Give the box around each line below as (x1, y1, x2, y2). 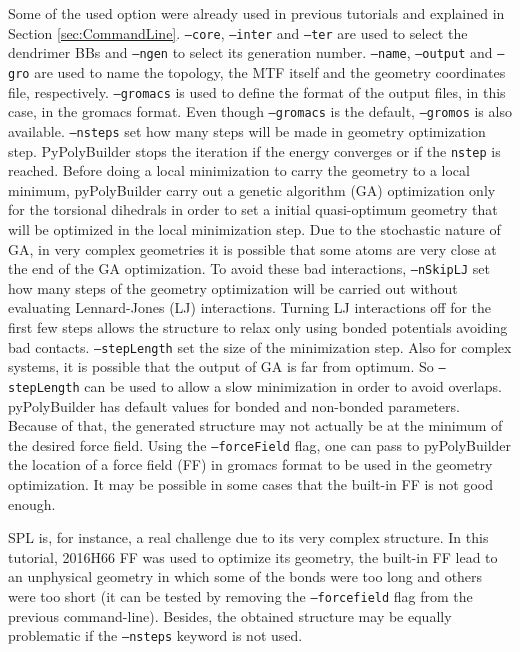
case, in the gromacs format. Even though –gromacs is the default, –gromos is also (8, 101, 512, 122)
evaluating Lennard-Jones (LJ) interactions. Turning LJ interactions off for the (8, 297, 492, 318)
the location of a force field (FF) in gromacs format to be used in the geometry (8, 454, 493, 475)
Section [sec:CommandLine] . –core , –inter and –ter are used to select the (8, 22, 468, 43)
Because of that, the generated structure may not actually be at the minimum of (8, 415, 503, 436)
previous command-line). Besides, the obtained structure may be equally (8, 605, 452, 626)
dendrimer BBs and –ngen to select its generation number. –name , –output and (8, 42, 493, 63)
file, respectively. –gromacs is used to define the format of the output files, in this (8, 81, 506, 102)
